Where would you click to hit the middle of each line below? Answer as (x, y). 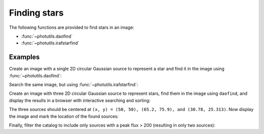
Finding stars (36, 13)
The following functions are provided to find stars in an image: (72, 27)
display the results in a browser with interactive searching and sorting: (80, 100)
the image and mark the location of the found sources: (64, 116)
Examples (24, 57)
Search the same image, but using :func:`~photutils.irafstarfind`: (74, 85)
